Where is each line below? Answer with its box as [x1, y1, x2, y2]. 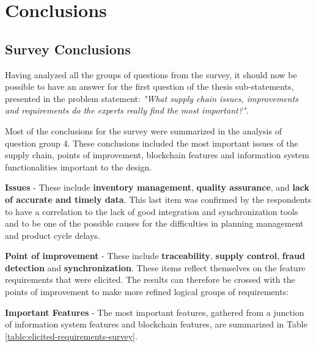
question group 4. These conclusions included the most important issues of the [5, 136, 298, 149]
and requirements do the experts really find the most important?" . [5, 104, 249, 117]
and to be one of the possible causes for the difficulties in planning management [5, 217, 304, 230]
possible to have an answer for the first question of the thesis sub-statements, [5, 80, 294, 93]
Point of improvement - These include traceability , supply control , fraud [5, 249, 306, 262]
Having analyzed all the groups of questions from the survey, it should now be [5, 68, 297, 81]
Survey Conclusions [5, 39, 131, 58]
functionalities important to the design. [5, 160, 152, 173]
